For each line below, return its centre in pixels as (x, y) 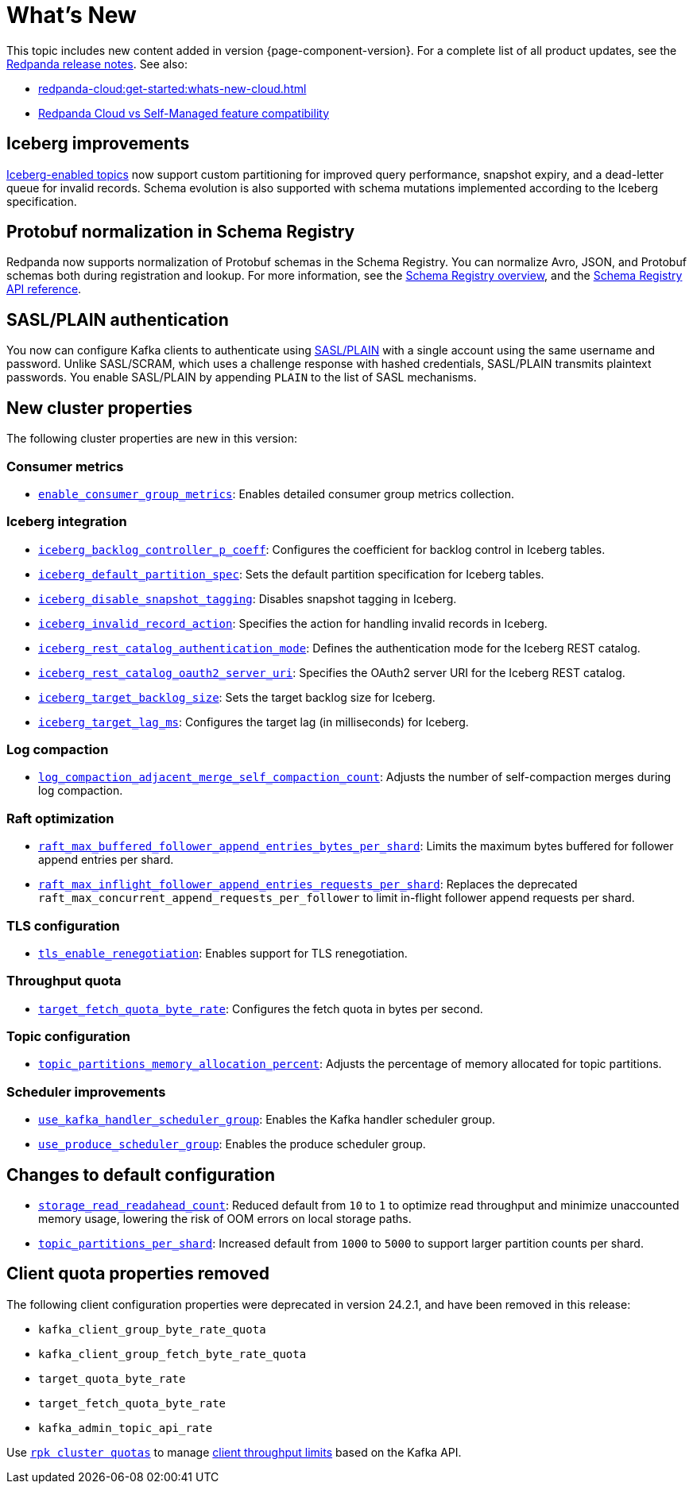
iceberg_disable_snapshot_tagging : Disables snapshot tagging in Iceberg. (248, 598)
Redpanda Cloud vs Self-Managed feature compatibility (184, 113)
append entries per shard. (106, 860)
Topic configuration (68, 1036)
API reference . (44, 289)
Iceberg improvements (98, 144)
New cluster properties (99, 408)
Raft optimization (60, 818)
